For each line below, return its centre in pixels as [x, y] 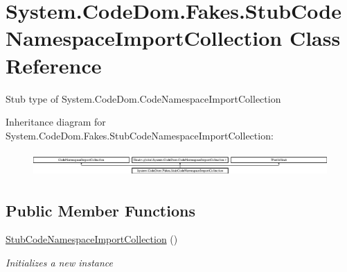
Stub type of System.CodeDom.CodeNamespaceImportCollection [143, 98]
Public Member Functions [100, 210]
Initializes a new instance [59, 263]
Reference [54, 65]
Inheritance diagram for [56, 122]
